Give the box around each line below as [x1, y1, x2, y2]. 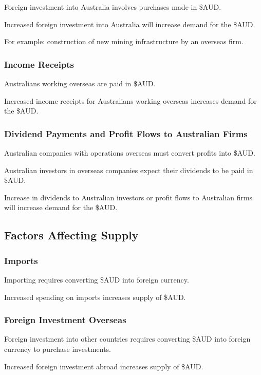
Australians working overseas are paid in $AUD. [4, 78, 156, 88]
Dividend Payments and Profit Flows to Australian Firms [4, 127, 248, 140]
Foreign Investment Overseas [4, 313, 126, 326]
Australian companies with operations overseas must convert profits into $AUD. [4, 147, 255, 158]
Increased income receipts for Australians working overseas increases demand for [4, 95, 257, 106]
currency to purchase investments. [4, 343, 111, 354]
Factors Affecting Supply [4, 227, 139, 243]
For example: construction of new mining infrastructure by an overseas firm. [4, 36, 244, 47]
